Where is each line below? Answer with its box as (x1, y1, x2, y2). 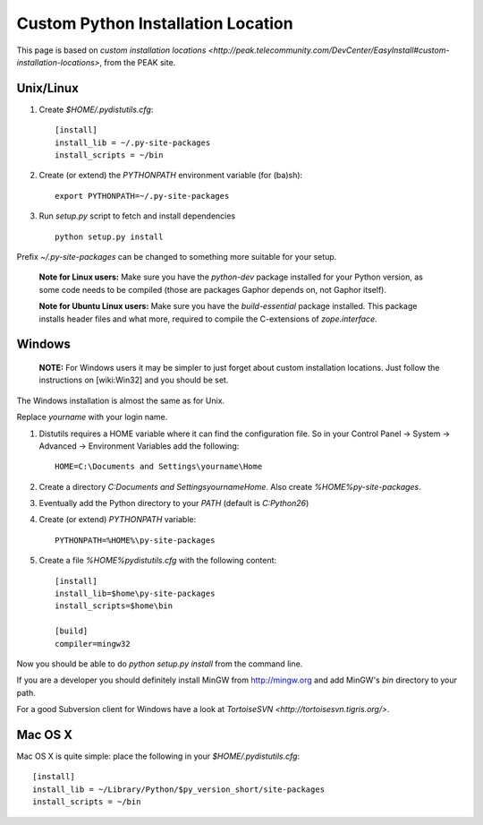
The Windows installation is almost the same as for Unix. (16, 395, 225, 406)
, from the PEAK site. (99, 56, 176, 67)
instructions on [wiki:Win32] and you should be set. (38, 374, 229, 385)
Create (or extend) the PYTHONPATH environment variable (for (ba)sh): (38, 170, 303, 181)
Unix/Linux (16, 81, 80, 96)
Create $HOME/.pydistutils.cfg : (38, 104, 154, 115)
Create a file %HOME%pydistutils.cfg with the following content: (38, 555, 277, 566)
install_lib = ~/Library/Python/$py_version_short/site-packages (32, 784, 326, 795)
